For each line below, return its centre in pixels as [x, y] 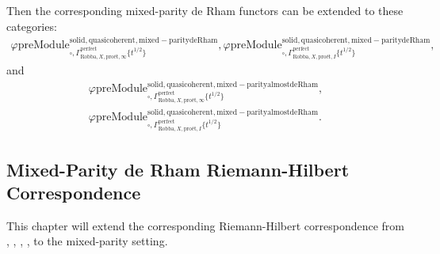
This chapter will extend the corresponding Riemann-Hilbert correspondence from [205, 225]
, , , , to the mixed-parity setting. [87, 241]
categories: [32, 26]
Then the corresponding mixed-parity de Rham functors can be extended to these [205, 10]
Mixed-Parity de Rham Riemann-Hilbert [178, 169]
